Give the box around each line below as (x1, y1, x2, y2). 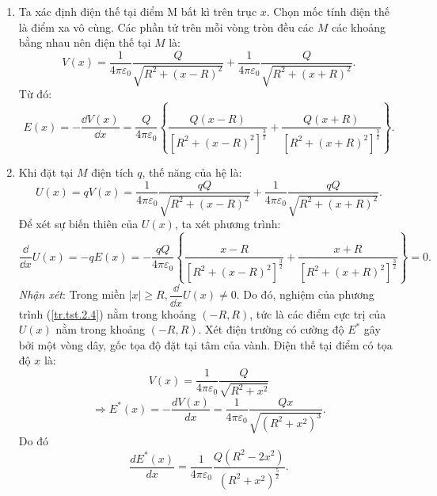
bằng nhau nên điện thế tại (18, 34, 151, 51)
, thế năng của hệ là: (142, 163, 242, 180)
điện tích (91, 163, 134, 180)
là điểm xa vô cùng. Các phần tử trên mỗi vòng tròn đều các (18, 18, 314, 35)
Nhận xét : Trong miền (18, 286, 125, 303)
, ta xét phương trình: (174, 215, 281, 231)
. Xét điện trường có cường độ (198, 321, 344, 338)
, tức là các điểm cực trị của (249, 305, 386, 322)
